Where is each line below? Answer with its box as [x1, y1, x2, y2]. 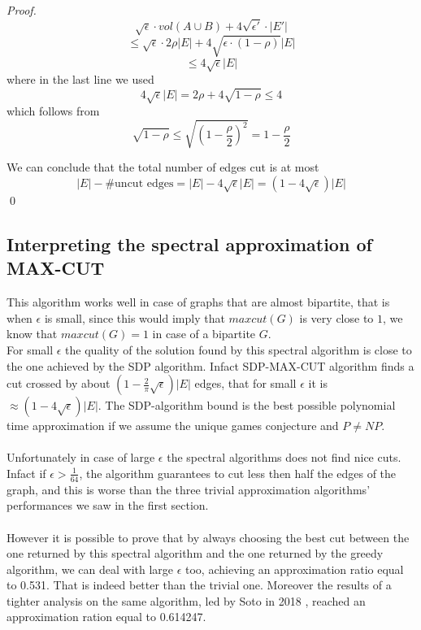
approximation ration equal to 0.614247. [7, 608, 206, 625]
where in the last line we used [7, 71, 154, 88]
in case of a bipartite [152, 325, 256, 342]
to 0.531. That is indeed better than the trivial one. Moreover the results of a [7, 576, 392, 593]
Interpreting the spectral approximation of [7, 231, 372, 256]
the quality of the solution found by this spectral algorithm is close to [65, 341, 412, 358]
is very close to [299, 309, 374, 326]
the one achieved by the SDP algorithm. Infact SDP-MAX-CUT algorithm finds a [7, 357, 414, 374]
